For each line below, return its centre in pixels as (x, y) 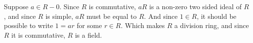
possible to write (28, 25)
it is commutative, (38, 35)
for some (89, 25)
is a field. (89, 35)
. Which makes (143, 25)
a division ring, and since (212, 25)
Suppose (16, 6)
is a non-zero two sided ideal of (195, 6)
